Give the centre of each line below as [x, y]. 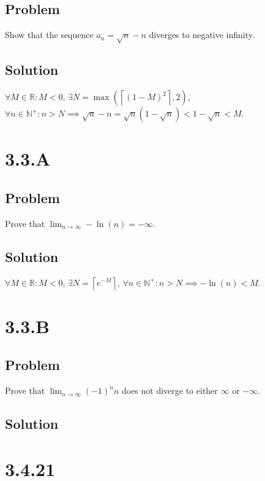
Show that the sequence [49, 35]
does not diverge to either [170, 391]
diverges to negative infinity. [202, 35]
